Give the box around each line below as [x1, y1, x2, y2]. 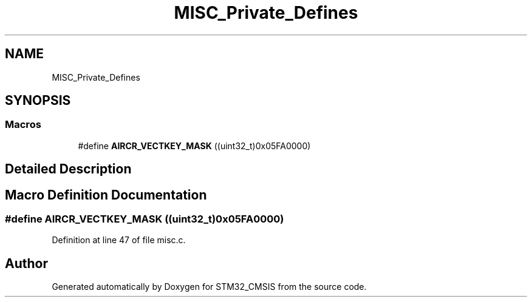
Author [5, 255, 48, 271]
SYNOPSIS [5, 93, 71, 109]
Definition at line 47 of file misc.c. [52, 235, 186, 246]
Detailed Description [5, 161, 132, 177]
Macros [5, 118, 41, 131]
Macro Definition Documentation [5, 187, 207, 203]
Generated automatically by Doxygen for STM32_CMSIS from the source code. [52, 281, 367, 292]
